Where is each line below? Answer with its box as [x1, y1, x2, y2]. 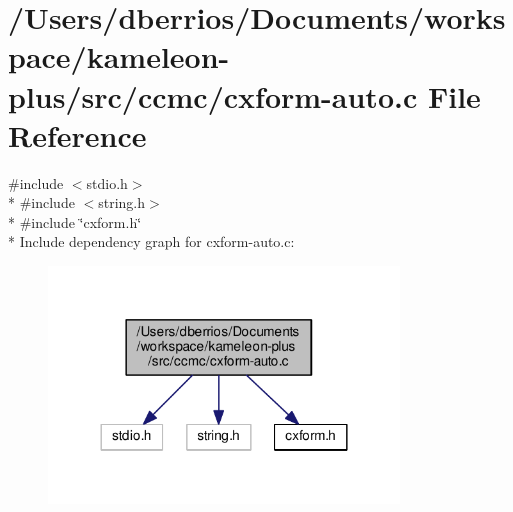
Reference [8, 114, 147, 155]
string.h [98, 192, 146, 213]
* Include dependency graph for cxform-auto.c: [8, 231, 295, 252]
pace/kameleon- [8, 36, 230, 77]
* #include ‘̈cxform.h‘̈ [8, 211, 142, 232]
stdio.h [86, 172, 128, 193]
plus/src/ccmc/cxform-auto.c [8, 75, 418, 116]
